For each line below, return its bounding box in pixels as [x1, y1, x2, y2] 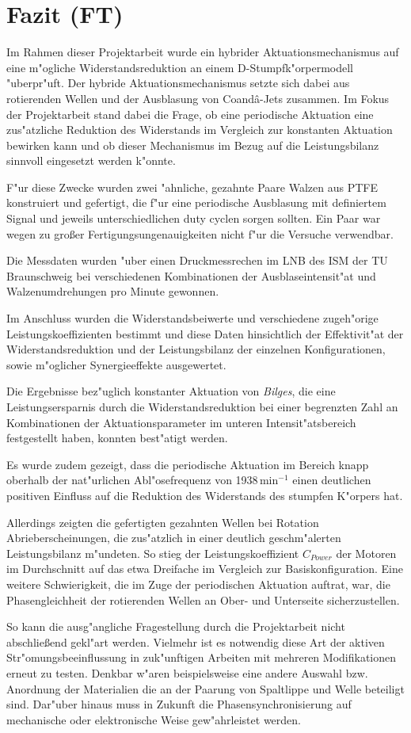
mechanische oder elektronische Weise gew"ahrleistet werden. [6, 711, 301, 727]
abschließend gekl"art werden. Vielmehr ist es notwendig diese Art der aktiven [6, 633, 385, 650]
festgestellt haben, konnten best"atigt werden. [6, 429, 228, 446]
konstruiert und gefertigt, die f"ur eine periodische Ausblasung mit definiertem [6, 194, 386, 211]
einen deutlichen [292, 471, 371, 488]
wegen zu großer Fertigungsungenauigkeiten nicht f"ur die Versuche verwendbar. [6, 225, 394, 242]
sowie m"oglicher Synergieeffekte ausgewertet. [6, 356, 226, 372]
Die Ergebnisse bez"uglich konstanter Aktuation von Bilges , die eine [6, 383, 336, 399]
